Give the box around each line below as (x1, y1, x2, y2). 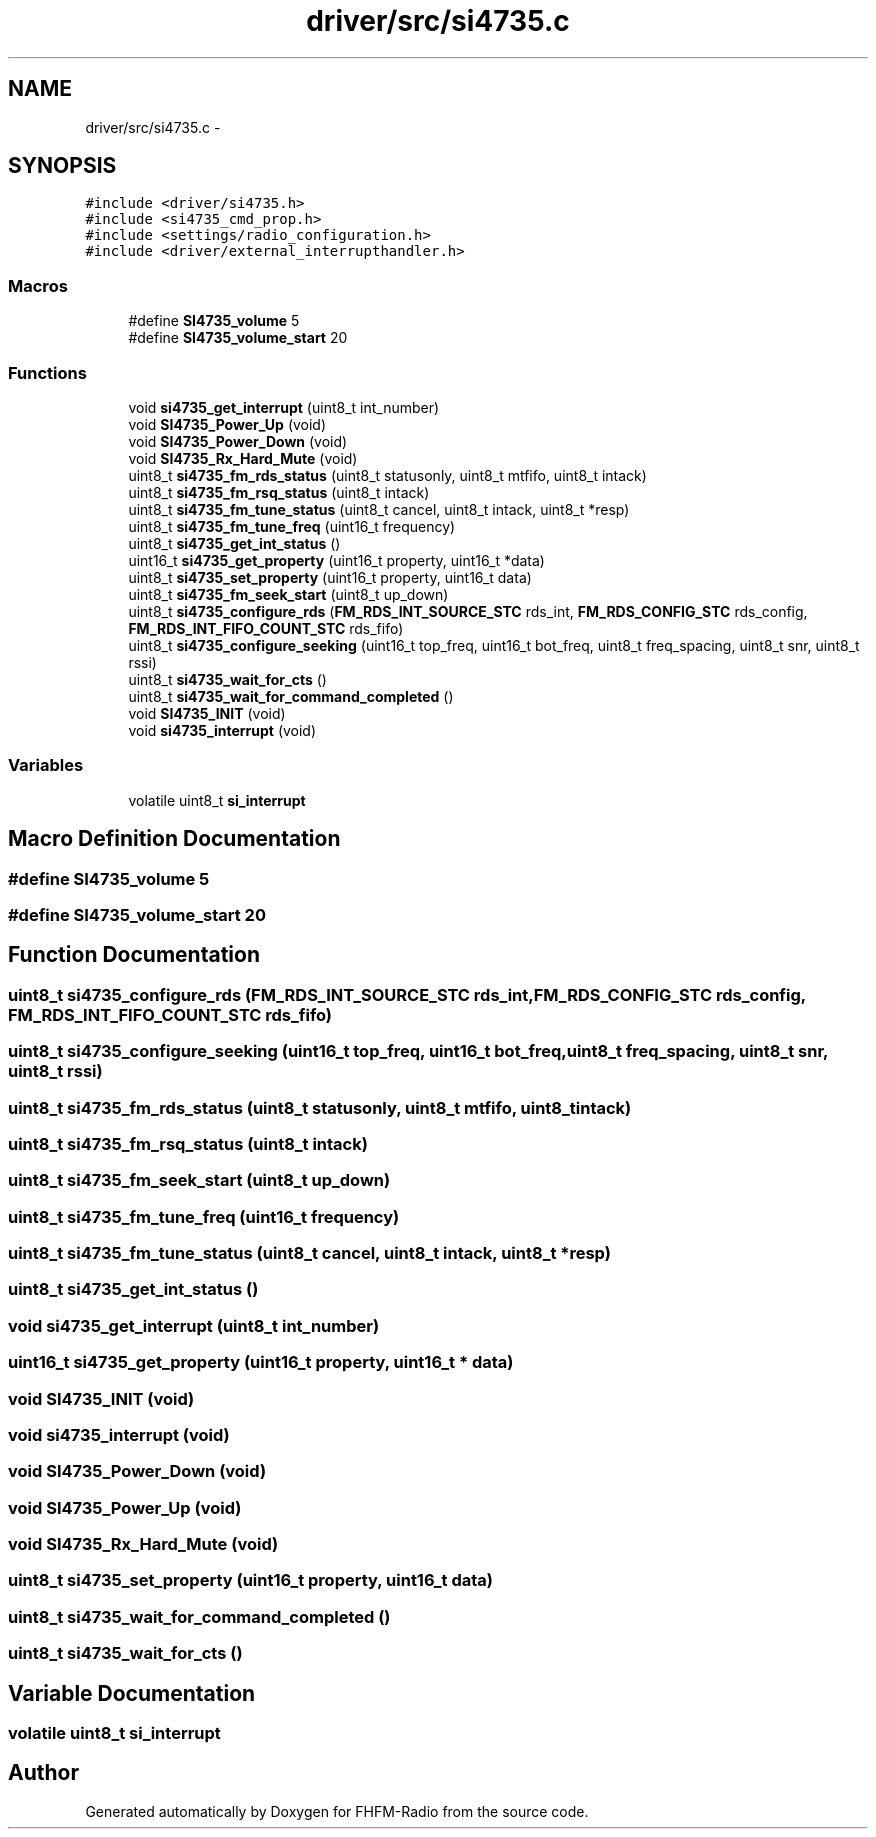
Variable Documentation (8, 1680, 256, 1706)
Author (8, 1760, 79, 1786)
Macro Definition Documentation (8, 826, 341, 852)
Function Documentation (8, 942, 260, 968)
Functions (8, 362, 87, 383)
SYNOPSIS (8, 153, 117, 179)
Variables (8, 755, 84, 776)
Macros (8, 275, 68, 296)
